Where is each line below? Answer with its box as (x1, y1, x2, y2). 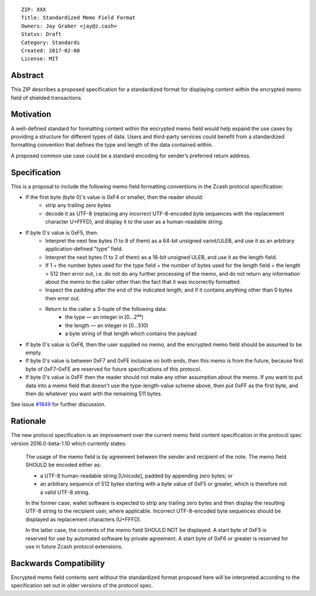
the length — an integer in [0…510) (65, 321, 149, 329)
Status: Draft (21, 31, 61, 38)
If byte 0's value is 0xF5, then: (25, 229, 99, 236)
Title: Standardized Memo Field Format (21, 15, 136, 21)
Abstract (11, 70, 44, 80)
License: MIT (21, 56, 59, 62)
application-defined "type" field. (45, 245, 123, 252)
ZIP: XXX (21, 6, 46, 13)
